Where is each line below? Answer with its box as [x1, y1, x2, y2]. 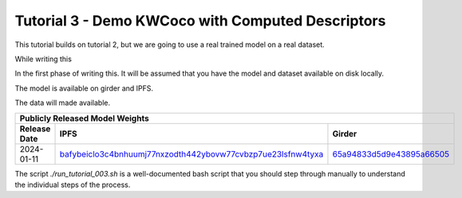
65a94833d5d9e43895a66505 [332, 148, 450, 159]
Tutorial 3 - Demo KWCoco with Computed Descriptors [14, 12, 386, 29]
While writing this [14, 54, 72, 64]
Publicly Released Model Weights [19, 112, 149, 123]
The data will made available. [14, 98, 111, 107]
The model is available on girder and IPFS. [14, 83, 154, 93]
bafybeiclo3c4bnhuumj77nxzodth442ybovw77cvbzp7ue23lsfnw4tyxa [59, 148, 324, 159]
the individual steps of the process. [14, 180, 131, 189]
